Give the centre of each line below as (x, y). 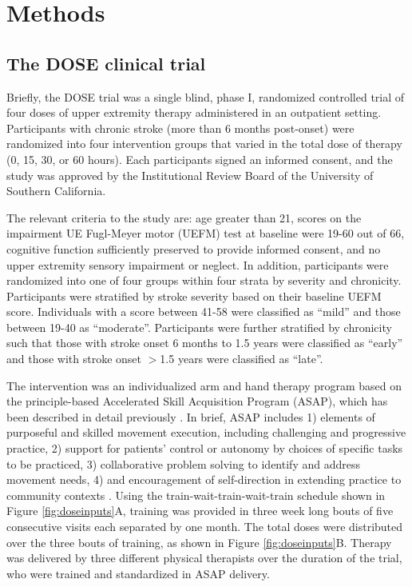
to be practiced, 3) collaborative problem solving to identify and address (183, 463)
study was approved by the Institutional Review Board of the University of (190, 175)
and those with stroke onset (74, 359)
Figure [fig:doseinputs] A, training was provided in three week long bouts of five (200, 511)
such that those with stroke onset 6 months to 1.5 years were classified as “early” (205, 343)
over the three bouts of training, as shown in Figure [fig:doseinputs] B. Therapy (199, 542)
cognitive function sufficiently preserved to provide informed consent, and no (194, 248)
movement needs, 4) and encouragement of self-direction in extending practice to (204, 479)
